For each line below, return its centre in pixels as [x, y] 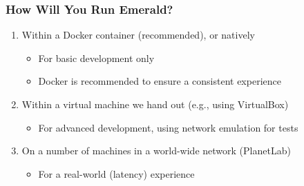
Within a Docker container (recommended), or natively [138, 35]
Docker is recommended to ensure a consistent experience [160, 81]
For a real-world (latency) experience [116, 173]
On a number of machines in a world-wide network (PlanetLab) [156, 151]
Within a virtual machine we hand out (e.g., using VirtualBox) [155, 104]
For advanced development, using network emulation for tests [168, 127]
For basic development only [96, 58]
